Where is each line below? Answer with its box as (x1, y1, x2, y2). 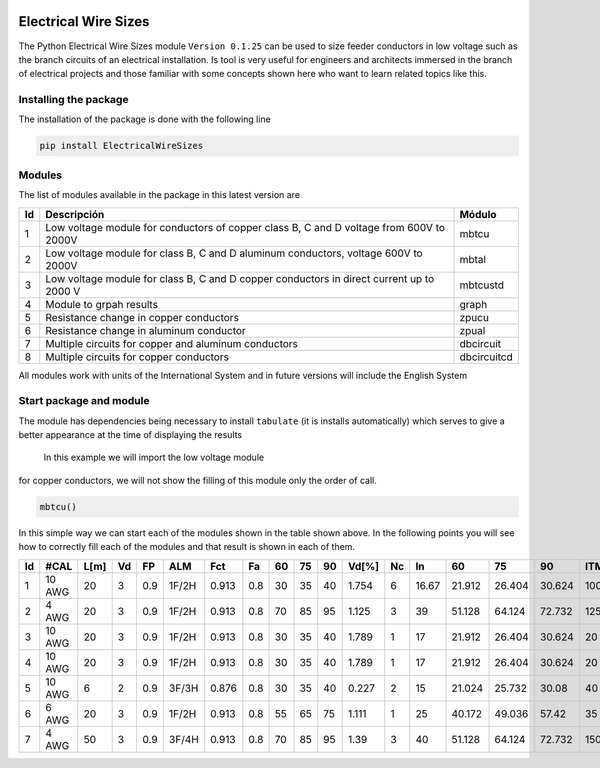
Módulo (459, 207, 497, 221)
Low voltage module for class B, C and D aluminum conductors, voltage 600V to (45, 246, 424, 260)
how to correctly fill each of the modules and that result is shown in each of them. (18, 541, 355, 553)
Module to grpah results (45, 297, 159, 311)
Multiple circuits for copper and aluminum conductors (45, 336, 299, 350)
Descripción (45, 207, 105, 221)
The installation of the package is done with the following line (18, 113, 272, 125)
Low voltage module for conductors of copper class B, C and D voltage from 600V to (45, 220, 445, 234)
